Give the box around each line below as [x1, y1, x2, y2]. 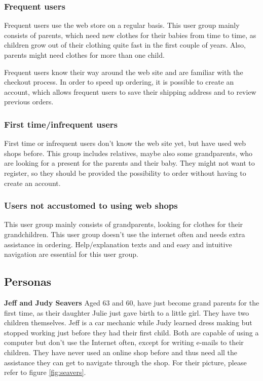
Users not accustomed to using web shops [4, 199, 178, 212]
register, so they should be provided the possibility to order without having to [4, 167, 246, 178]
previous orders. [4, 96, 54, 107]
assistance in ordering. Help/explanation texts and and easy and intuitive [4, 239, 232, 249]
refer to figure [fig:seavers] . [4, 367, 86, 377]
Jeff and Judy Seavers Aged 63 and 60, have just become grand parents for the [4, 297, 259, 308]
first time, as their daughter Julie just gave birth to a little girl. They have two [4, 307, 249, 318]
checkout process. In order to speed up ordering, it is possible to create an [4, 77, 234, 87]
